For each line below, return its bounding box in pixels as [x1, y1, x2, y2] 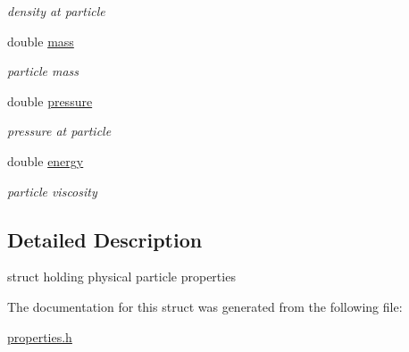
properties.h [7, 327, 72, 346]
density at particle [7, 2, 105, 20]
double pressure [7, 91, 93, 110]
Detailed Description [7, 225, 203, 253]
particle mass [7, 62, 79, 80]
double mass [7, 31, 74, 50]
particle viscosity [7, 181, 97, 200]
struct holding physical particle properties [7, 267, 236, 286]
